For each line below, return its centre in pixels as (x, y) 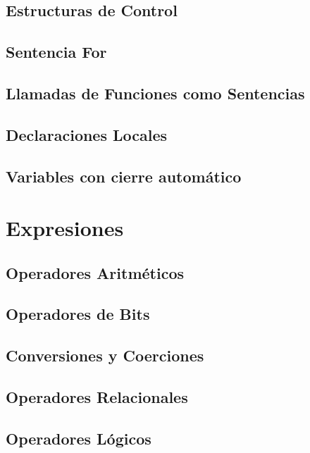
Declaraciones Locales (87, 134)
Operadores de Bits (78, 314)
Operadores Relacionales (97, 397)
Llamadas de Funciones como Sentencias (155, 93)
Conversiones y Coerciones (105, 355)
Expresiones (65, 228)
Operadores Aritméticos (95, 272)
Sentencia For (56, 52)
